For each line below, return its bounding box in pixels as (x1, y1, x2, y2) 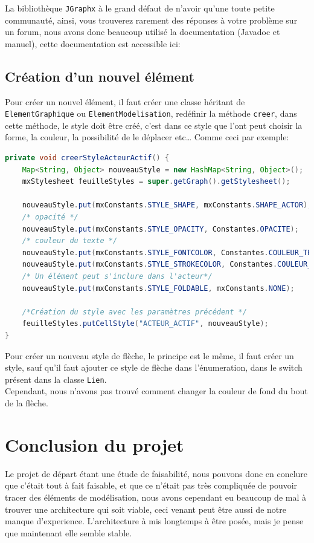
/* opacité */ (22, 213, 78, 222)
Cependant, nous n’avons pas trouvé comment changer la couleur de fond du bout (5, 385, 308, 397)
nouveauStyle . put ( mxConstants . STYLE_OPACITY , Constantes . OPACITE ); (22, 224, 299, 233)
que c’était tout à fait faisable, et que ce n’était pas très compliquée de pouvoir (5, 479, 298, 492)
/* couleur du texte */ (22, 236, 118, 245)
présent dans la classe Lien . (5, 372, 107, 385)
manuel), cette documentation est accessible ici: (5, 37, 181, 50)
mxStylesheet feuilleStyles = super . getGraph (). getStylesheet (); (22, 177, 290, 186)
